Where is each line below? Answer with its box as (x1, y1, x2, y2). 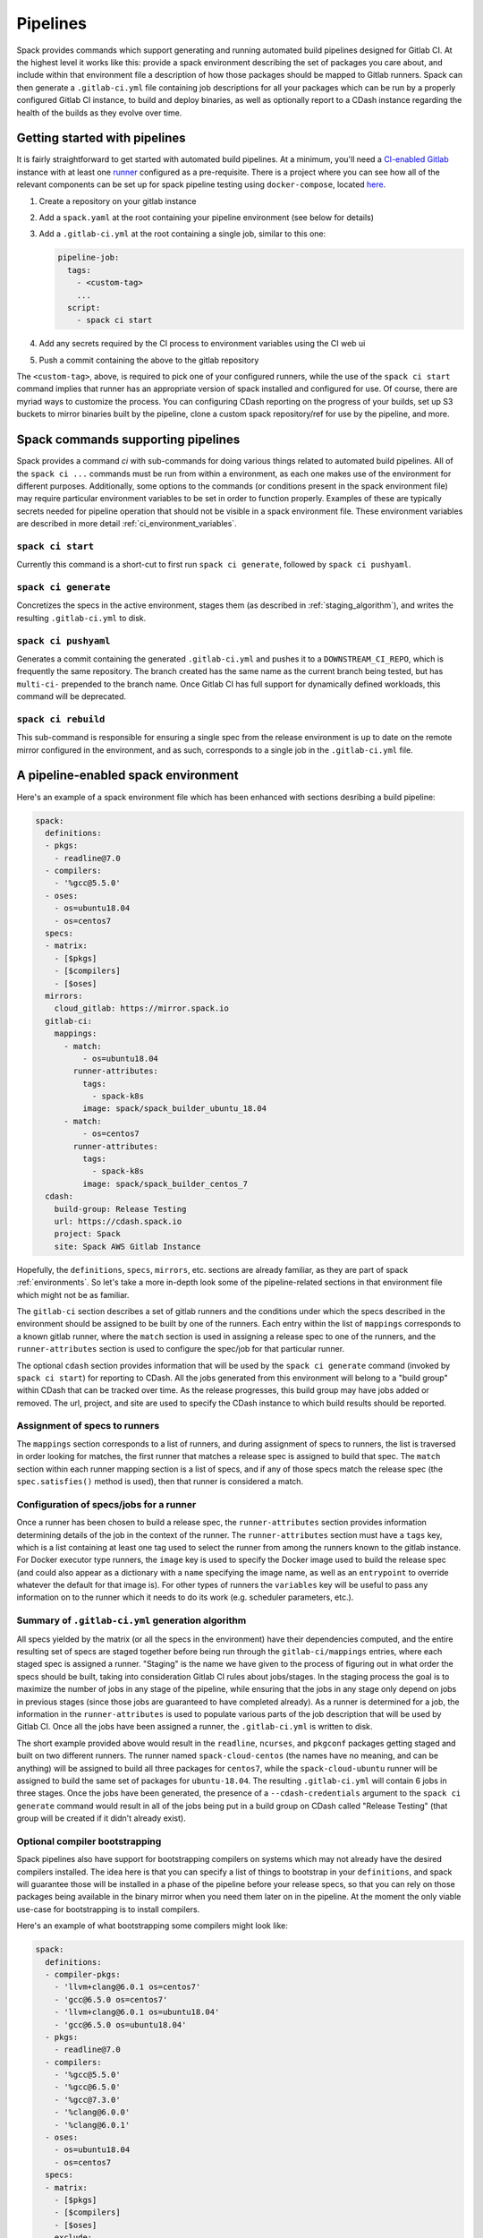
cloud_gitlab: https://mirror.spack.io (54, 1004, 230, 1013)
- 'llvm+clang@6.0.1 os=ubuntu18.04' (54, 2007, 220, 2018)
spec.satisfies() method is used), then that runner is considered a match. (16, 1475, 304, 1486)
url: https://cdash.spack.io (54, 1217, 182, 1226)
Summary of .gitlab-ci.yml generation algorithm (16, 1614, 247, 1627)
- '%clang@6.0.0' (54, 2107, 131, 2117)
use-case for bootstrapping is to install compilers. (16, 1903, 200, 1915)
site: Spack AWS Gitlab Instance (54, 1241, 201, 1251)
